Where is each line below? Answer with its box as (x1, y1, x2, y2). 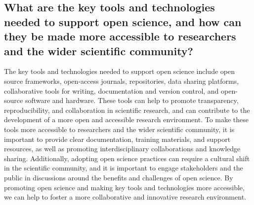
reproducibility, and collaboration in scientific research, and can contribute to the (4, 104, 250, 115)
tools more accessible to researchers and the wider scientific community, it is (4, 124, 235, 134)
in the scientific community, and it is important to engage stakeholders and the (4, 163, 243, 173)
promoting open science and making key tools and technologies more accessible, (4, 182, 245, 192)
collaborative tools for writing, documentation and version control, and (4, 85, 219, 96)
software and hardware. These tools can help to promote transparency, (25, 95, 239, 105)
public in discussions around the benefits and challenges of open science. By (4, 172, 233, 182)
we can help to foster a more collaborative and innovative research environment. (4, 192, 246, 202)
